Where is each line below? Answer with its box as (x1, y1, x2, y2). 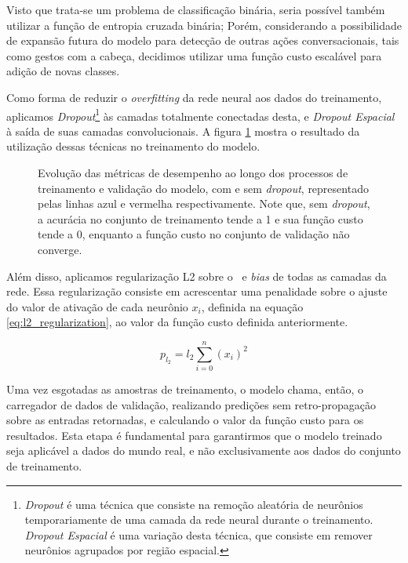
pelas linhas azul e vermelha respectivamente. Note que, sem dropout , (38, 195, 370, 212)
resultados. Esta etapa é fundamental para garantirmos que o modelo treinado (6, 427, 382, 443)
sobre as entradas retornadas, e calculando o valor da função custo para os (6, 412, 364, 428)
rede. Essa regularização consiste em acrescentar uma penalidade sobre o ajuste (6, 283, 388, 300)
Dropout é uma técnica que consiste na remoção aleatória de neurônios (24, 496, 363, 512)
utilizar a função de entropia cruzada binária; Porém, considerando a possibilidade (6, 16, 402, 33)
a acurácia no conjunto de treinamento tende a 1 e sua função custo (38, 210, 363, 227)
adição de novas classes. (6, 63, 120, 79)
